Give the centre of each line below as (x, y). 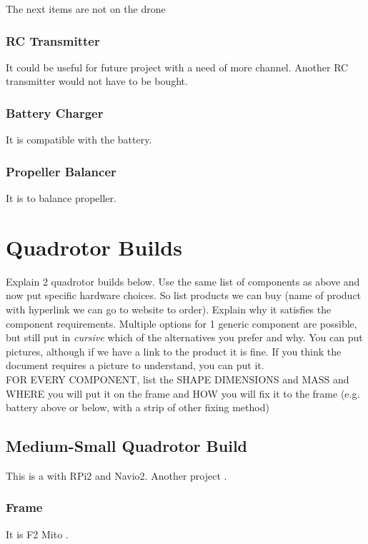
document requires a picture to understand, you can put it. (135, 365)
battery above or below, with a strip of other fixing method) (138, 407)
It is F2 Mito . (37, 534)
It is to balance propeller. (61, 198)
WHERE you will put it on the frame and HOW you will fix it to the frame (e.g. (183, 393)
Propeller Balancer (61, 171)
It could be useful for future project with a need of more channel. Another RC (177, 67)
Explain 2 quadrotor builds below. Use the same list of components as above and (183, 281)
